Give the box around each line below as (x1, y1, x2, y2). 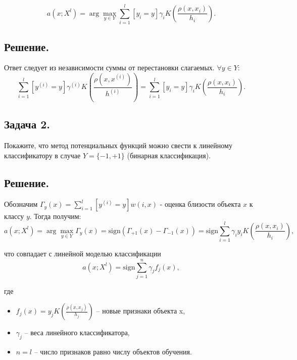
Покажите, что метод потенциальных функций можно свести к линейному (4, 140, 232, 151)
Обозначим (4, 199, 38, 209)
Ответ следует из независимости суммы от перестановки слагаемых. (4, 62, 215, 73)
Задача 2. (4, 116, 51, 132)
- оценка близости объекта (160, 199, 241, 209)
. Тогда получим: (29, 211, 81, 221)
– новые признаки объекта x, (96, 305, 185, 316)
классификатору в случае (4, 150, 81, 160)
